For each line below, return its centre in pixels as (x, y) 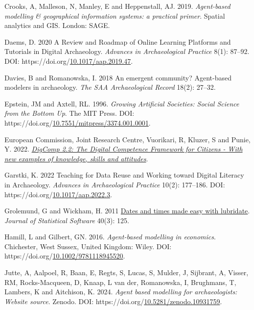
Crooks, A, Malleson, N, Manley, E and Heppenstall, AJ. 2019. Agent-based (117, 6)
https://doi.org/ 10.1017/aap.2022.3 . (58, 194)
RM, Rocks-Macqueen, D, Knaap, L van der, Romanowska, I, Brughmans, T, (120, 282)
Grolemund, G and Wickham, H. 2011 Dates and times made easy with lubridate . (127, 211)
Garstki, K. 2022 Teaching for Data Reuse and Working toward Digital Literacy (124, 175)
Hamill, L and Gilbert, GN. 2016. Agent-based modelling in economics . (110, 237)
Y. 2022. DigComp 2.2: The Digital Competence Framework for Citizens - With (124, 149)
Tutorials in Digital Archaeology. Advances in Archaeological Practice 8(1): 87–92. (127, 51)
